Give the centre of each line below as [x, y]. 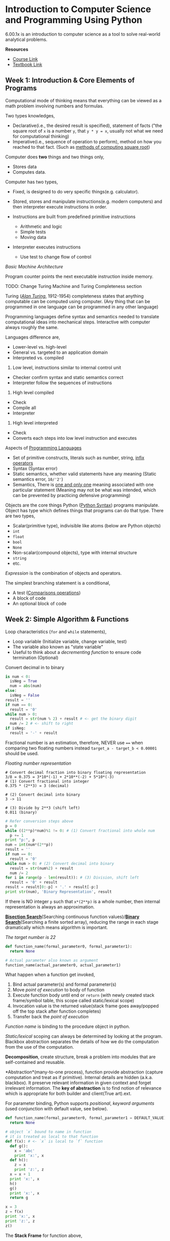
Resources [17, 49]
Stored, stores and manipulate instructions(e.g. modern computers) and [87, 201]
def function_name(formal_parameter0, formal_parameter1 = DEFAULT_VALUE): [87, 1118]
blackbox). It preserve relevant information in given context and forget [78, 1083]
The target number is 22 [31, 937]
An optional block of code [39, 603]
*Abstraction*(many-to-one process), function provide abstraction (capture [84, 1072]
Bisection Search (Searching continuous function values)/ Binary [72, 917]
